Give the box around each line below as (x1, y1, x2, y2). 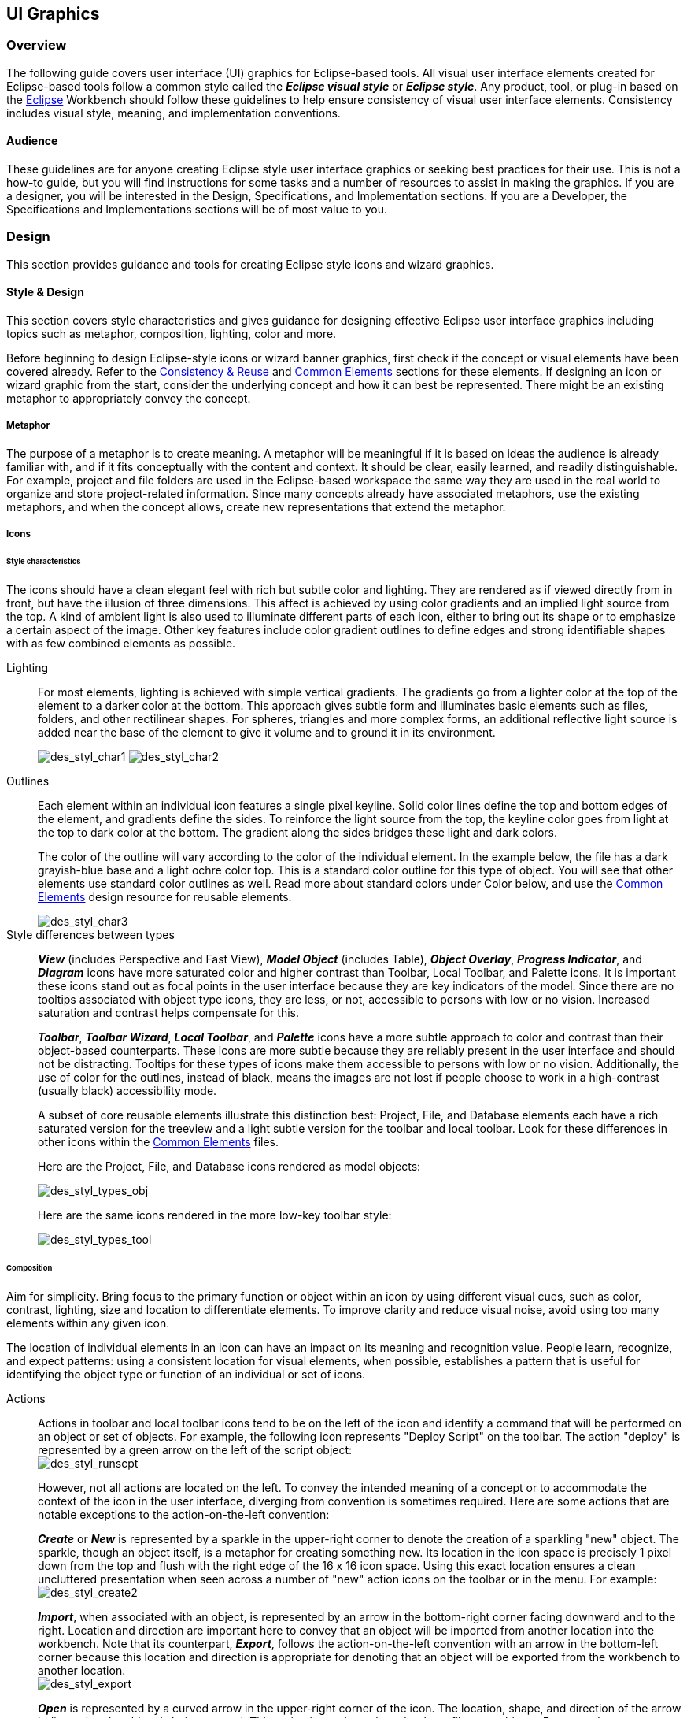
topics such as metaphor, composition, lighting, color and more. (6, 326, 337, 340)
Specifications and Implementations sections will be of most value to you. (6, 202, 387, 217)
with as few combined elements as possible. (6, 636, 236, 650)
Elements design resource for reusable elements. (38, 889, 292, 904)
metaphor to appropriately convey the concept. (6, 391, 251, 405)
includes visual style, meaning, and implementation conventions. (6, 106, 341, 120)
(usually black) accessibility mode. (38, 1083, 217, 1097)
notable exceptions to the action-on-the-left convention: (38, 1507, 330, 1521)
